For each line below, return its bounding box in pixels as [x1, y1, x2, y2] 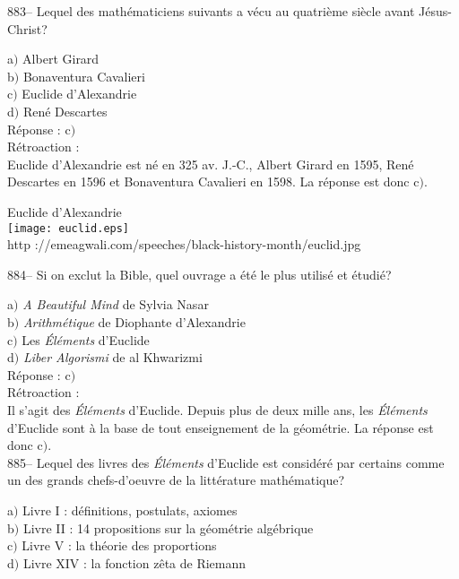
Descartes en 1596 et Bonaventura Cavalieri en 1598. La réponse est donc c [7, 172, 420, 191]
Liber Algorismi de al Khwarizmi [22, 348, 203, 367]
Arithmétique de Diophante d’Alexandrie [22, 312, 246, 331]
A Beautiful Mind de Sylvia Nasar [22, 295, 209, 314]
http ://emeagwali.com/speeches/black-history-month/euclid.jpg [7, 235, 361, 254]
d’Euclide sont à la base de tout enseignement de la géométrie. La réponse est [7, 418, 434, 436]
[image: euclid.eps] [7, 221, 130, 235]
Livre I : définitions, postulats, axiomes [22, 500, 238, 519]
